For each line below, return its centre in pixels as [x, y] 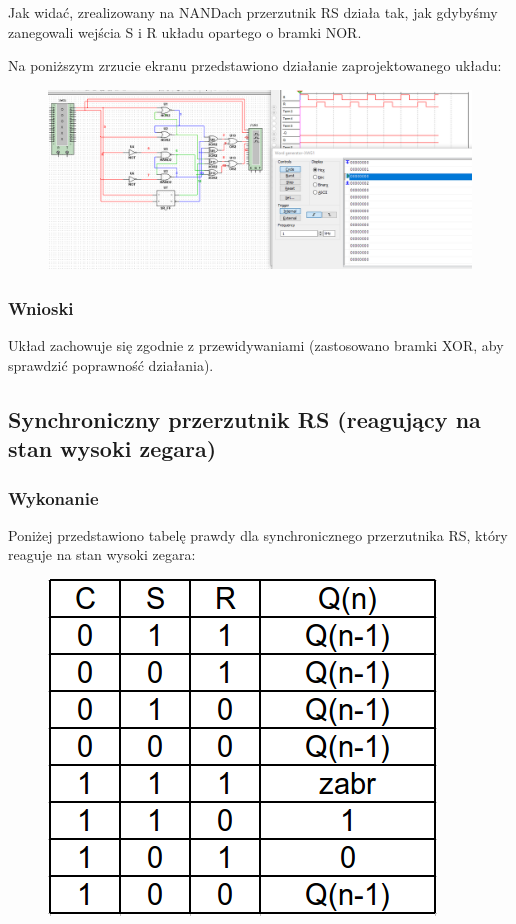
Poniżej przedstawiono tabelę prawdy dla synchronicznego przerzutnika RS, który [258, 534]
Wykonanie [53, 497]
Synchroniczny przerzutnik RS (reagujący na [244, 418]
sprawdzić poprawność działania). [111, 364]
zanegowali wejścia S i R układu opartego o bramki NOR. [185, 31]
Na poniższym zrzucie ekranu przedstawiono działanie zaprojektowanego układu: [255, 65]
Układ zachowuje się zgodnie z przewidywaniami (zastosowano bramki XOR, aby [256, 345]
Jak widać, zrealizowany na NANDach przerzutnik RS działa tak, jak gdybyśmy [253, 12]
